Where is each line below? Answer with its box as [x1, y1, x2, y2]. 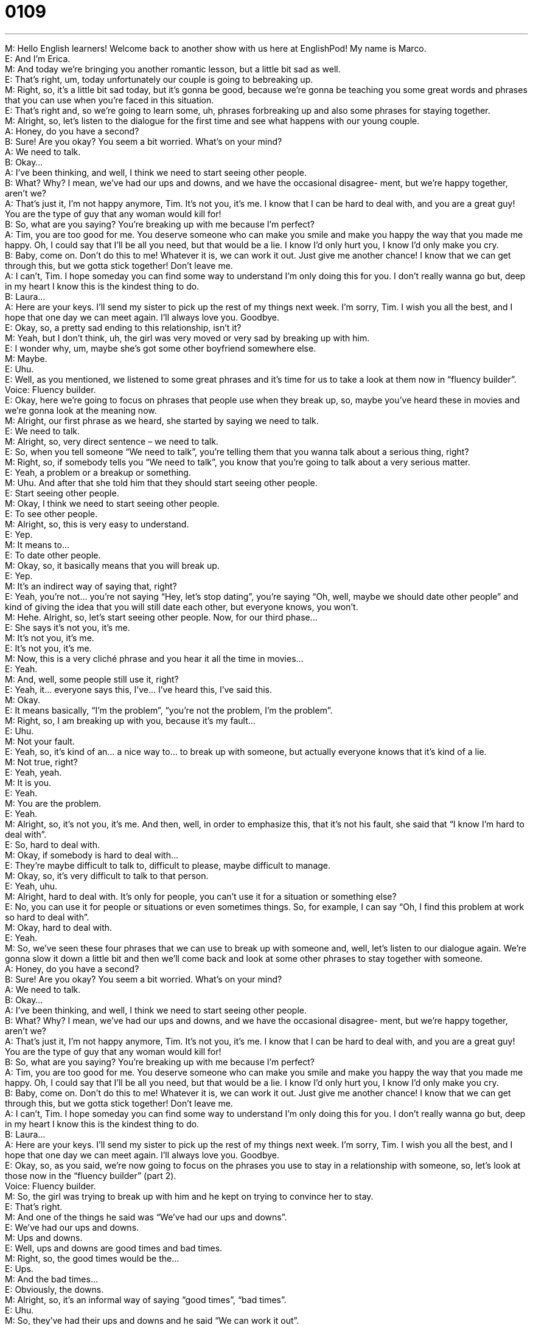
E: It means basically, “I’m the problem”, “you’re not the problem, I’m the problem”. [5, 704, 333, 715]
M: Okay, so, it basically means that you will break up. [5, 560, 220, 571]
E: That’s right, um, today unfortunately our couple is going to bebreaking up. [5, 74, 313, 85]
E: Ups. [5, 1263, 33, 1274]
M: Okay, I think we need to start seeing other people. [5, 498, 220, 509]
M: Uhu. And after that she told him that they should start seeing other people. [5, 477, 318, 488]
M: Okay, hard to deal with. [5, 922, 113, 933]
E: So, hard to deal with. [5, 839, 100, 850]
